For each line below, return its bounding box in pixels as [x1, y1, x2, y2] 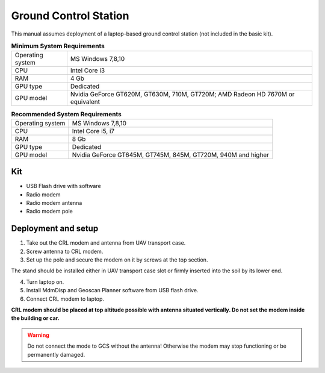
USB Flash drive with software [26, 183, 102, 190]
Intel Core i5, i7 [72, 127, 115, 135]
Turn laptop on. [26, 278, 64, 286]
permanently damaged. [27, 351, 85, 358]
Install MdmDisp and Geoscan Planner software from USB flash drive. [26, 287, 199, 294]
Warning [27, 331, 49, 339]
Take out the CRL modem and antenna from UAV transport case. [26, 239, 186, 246]
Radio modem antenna [26, 199, 82, 206]
